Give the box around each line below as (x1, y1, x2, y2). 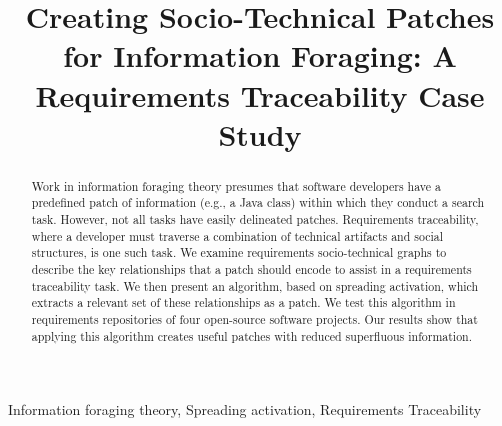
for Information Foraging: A (63, 35, 457, 76)
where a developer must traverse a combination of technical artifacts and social (31, 227, 444, 244)
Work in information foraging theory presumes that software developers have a (31, 177, 441, 194)
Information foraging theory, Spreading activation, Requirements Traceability (8, 399, 482, 420)
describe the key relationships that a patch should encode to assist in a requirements (31, 261, 472, 278)
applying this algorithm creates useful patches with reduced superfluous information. (31, 327, 473, 344)
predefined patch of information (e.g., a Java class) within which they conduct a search (31, 194, 485, 211)
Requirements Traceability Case (35, 74, 485, 115)
